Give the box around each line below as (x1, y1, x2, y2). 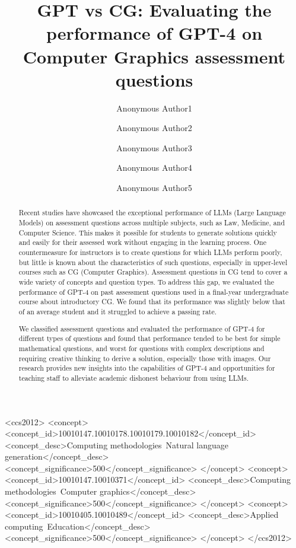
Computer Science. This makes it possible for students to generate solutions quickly (18, 227, 277, 237)
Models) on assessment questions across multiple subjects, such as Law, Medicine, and (18, 218, 285, 228)
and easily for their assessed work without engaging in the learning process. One (18, 237, 266, 247)
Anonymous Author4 (116, 161, 192, 174)
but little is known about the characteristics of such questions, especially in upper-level (18, 257, 288, 267)
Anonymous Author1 (116, 101, 192, 114)
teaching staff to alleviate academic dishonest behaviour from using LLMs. (18, 372, 249, 383)
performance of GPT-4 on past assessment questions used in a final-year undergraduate (18, 286, 289, 297)
